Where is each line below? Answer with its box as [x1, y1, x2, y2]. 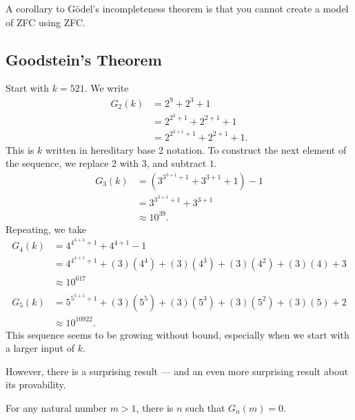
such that [185, 400, 225, 414]
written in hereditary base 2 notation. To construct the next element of [45, 142, 347, 157]
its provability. [6, 377, 66, 392]
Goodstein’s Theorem [6, 48, 162, 70]
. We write [84, 81, 129, 95]
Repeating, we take [6, 221, 86, 236]
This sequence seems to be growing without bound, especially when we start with [6, 327, 349, 341]
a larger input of [6, 341, 75, 355]
